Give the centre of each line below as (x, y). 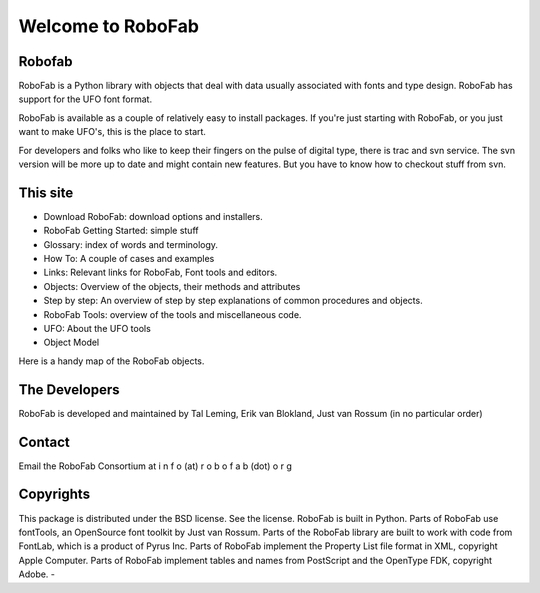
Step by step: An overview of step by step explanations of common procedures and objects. (233, 301)
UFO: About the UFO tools (97, 329)
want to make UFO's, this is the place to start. (112, 132)
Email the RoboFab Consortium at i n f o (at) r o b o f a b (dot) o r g (155, 466)
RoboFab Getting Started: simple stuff (121, 231)
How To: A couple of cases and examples (129, 259)
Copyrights (54, 494)
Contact (44, 441)
